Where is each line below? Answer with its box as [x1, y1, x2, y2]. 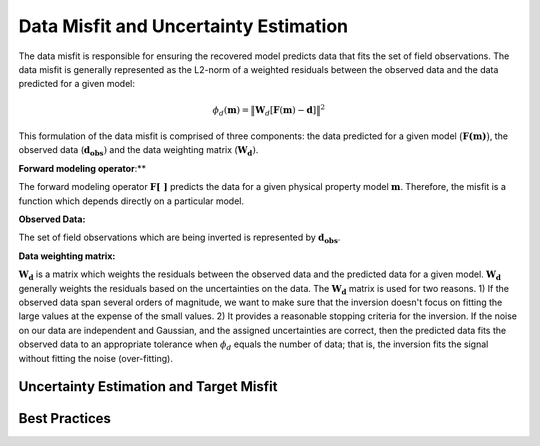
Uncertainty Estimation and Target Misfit [18, 378, 278, 395]
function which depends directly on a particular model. [18, 195, 245, 207]
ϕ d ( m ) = [212, 104, 250, 118]
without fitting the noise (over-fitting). [18, 352, 174, 364]
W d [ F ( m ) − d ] [255, 104, 317, 118]
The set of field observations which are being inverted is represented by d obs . [18, 231, 341, 246]
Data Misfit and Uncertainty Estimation [18, 15, 349, 37]
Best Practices [18, 410, 112, 427]
